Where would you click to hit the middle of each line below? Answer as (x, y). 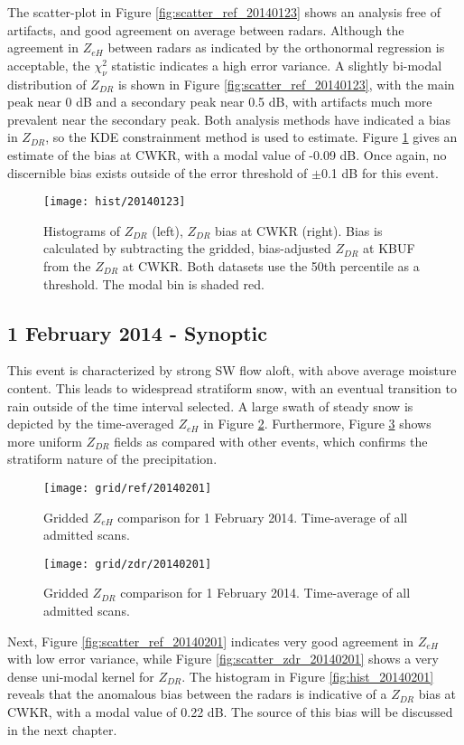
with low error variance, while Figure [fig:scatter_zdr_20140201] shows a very (223, 659)
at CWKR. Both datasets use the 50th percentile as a (271, 265)
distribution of (47, 84)
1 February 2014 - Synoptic (137, 332)
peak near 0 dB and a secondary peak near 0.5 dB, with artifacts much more (220, 102)
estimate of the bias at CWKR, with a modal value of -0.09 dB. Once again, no (227, 154)
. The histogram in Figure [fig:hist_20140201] (308, 676)
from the (67, 265)
